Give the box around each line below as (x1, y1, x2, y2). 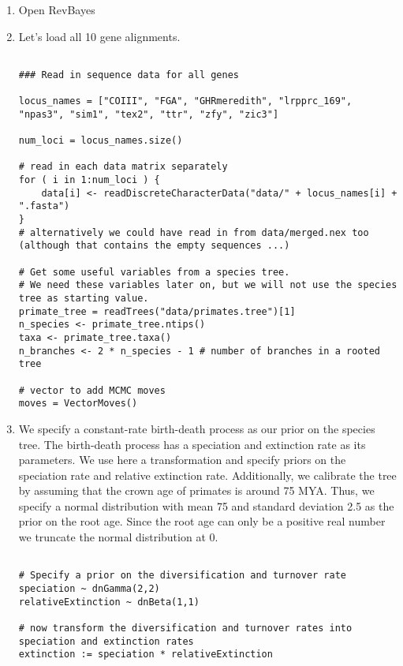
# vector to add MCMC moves (18, 384, 166, 396)
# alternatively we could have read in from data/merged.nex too (18, 226, 369, 238)
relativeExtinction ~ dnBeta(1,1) (18, 596, 200, 608)
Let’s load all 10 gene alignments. (18, 28, 181, 44)
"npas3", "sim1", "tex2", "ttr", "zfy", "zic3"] (18, 108, 279, 120)
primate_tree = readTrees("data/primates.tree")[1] (18, 305, 296, 317)
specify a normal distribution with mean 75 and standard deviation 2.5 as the (18, 497, 394, 514)
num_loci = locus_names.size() (18, 135, 183, 147)
